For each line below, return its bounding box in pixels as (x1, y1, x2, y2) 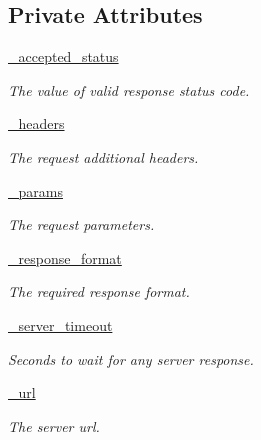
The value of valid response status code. (8, 79, 250, 100)
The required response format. (8, 281, 190, 302)
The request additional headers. (8, 146, 199, 167)
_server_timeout (8, 314, 113, 335)
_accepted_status (8, 46, 119, 67)
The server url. (8, 415, 100, 436)
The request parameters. (8, 214, 155, 235)
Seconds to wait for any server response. (8, 348, 254, 369)
